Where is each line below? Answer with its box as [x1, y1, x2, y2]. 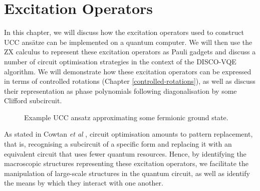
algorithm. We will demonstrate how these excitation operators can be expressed [4, 66, 251, 76]
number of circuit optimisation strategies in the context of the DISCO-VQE [4, 56, 236, 66]
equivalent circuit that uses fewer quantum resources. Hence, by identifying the [4, 148, 246, 159]
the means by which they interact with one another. [4, 178, 163, 188]
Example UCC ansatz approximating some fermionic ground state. [24, 112, 228, 122]
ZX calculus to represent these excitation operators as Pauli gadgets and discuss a [4, 46, 256, 57]
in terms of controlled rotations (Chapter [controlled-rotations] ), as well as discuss [4, 76, 255, 86]
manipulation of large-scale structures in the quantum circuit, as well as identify [4, 168, 250, 178]
